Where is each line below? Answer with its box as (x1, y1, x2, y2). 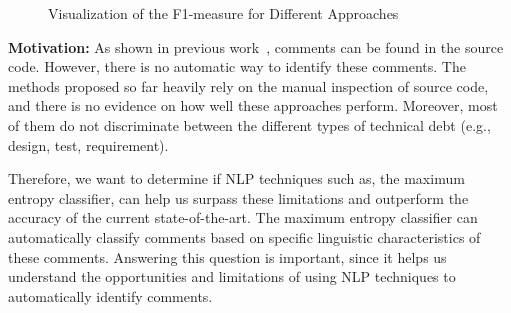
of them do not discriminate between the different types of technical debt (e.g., (8, 114, 491, 135)
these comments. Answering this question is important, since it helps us (8, 246, 447, 267)
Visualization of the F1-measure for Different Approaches (48, 3, 399, 23)
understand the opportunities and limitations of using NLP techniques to (8, 266, 456, 287)
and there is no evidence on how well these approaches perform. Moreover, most (8, 95, 498, 116)
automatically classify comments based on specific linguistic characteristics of (8, 226, 481, 247)
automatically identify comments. (8, 285, 213, 306)
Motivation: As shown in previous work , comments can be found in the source (8, 36, 504, 57)
